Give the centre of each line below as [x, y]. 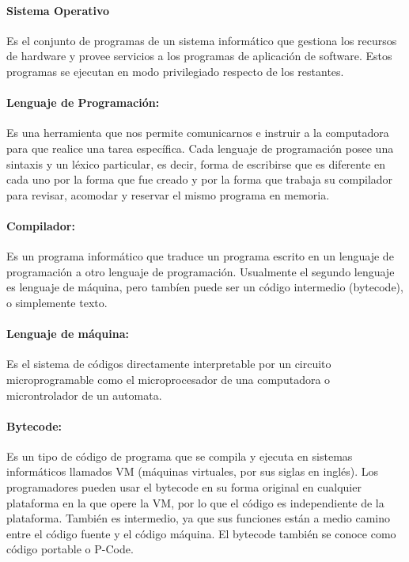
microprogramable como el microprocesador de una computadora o [169, 379]
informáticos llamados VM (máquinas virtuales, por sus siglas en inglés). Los [193, 471]
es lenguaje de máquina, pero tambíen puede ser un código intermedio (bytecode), [205, 287]
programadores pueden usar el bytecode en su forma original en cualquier [184, 487]
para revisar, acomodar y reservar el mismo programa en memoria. [168, 194]
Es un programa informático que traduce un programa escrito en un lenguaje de [200, 256]
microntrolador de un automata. [84, 395]
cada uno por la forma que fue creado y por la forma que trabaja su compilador [200, 179]
